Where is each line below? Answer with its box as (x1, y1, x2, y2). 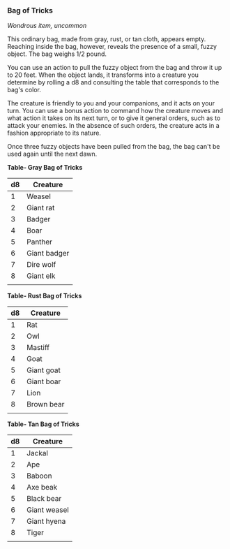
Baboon (26, 471, 52, 481)
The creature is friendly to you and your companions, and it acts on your (7, 99, 215, 108)
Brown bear (26, 400, 65, 409)
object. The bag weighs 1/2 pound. (7, 50, 107, 58)
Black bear (26, 494, 62, 504)
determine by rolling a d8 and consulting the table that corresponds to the (7, 78, 220, 87)
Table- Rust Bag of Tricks (7, 292, 82, 300)
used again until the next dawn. (7, 149, 98, 159)
